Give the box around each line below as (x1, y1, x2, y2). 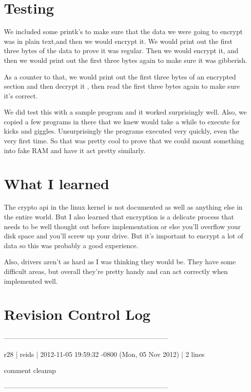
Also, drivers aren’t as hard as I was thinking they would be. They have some (4, 256, 236, 267)
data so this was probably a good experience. (4, 240, 138, 250)
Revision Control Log (4, 304, 151, 324)
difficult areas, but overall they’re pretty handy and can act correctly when (4, 266, 228, 276)
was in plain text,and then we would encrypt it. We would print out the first (4, 36, 232, 46)
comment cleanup (4, 365, 56, 375)
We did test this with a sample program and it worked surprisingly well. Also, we (4, 107, 247, 117)
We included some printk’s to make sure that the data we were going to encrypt (4, 26, 243, 37)
